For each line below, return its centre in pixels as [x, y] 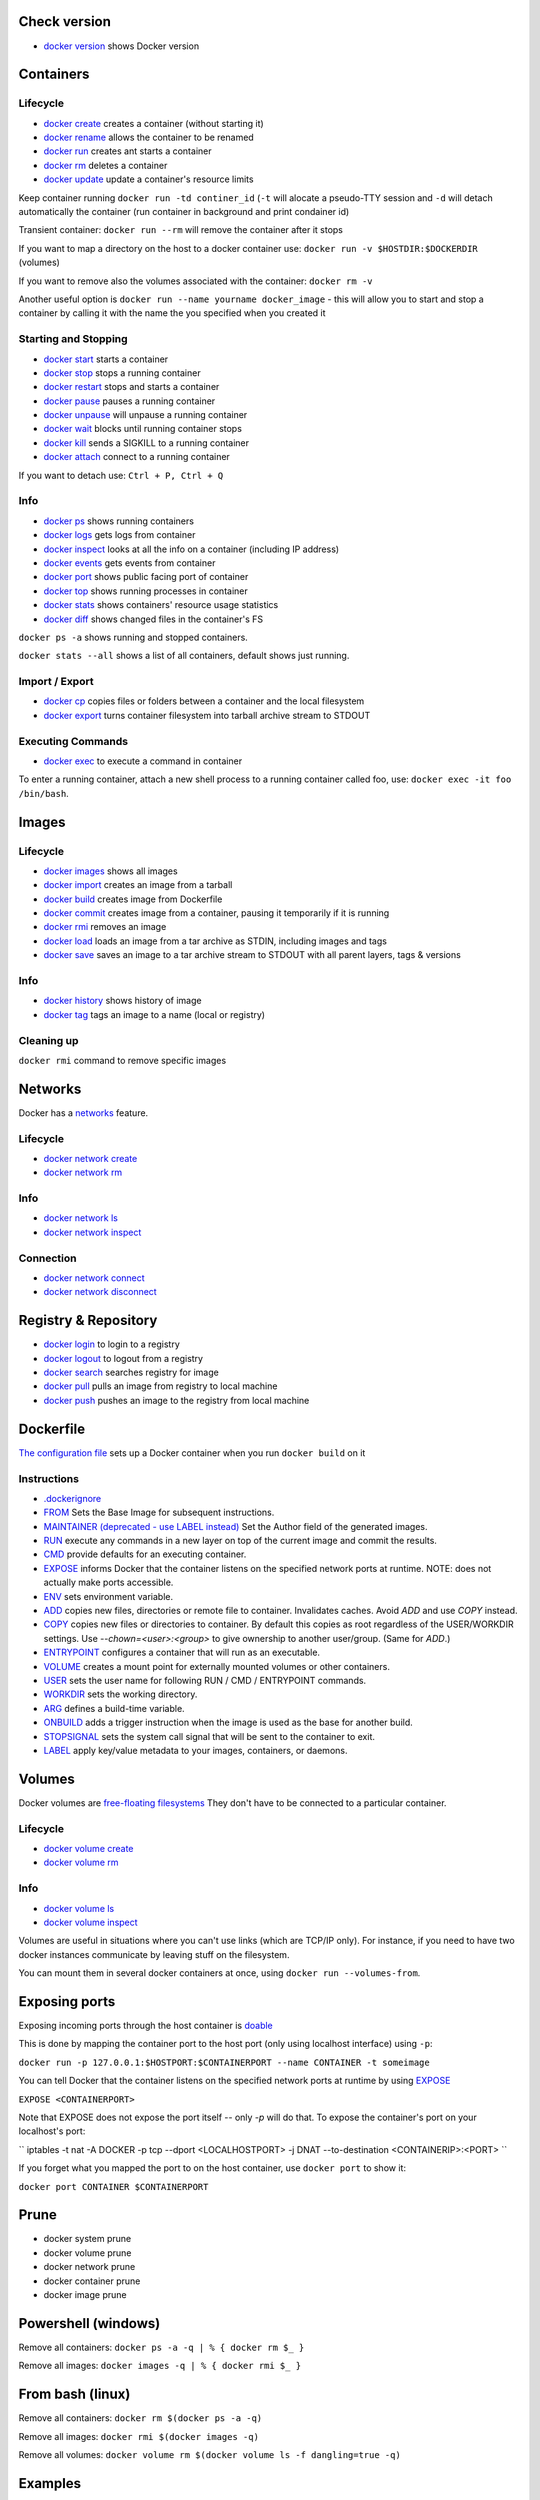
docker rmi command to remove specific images [122, 1060]
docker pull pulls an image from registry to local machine [160, 1386]
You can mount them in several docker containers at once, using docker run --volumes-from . [219, 1973]
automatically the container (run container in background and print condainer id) [184, 212]
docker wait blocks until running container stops [142, 429]
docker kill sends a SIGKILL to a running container [146, 442]
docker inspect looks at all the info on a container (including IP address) [191, 549]
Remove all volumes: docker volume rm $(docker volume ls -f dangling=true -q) [210, 2454]
